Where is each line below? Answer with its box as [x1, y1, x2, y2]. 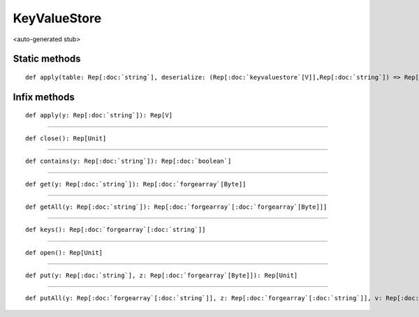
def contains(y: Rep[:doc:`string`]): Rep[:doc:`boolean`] [25, 157, 232, 165]
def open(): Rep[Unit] [25, 249, 103, 256]
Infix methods [13, 91, 75, 103]
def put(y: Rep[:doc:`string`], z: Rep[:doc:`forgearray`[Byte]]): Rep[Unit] [25, 272, 298, 279]
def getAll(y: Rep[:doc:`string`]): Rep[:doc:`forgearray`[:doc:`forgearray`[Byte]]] [25, 202, 328, 211]
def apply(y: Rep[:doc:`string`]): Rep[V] [25, 112, 173, 119]
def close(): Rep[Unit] [25, 134, 107, 142]
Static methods [13, 53, 81, 65]
